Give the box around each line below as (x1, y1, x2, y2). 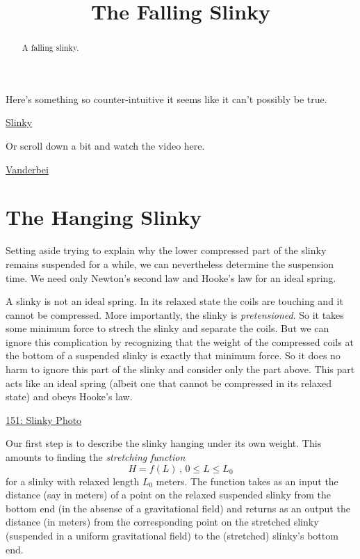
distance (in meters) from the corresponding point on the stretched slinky (6, 514, 319, 529)
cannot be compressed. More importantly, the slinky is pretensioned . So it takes (6, 307, 344, 322)
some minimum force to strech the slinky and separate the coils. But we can (6, 321, 329, 336)
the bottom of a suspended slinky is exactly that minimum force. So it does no (6, 348, 341, 363)
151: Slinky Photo (6, 412, 82, 427)
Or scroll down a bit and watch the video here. (6, 139, 205, 153)
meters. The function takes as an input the (156, 473, 338, 488)
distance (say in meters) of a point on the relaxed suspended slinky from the (6, 487, 332, 502)
